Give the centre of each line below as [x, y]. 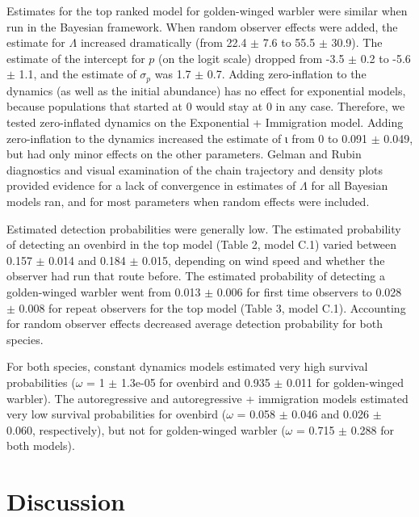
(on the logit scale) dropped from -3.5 [251, 58]
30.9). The [357, 42]
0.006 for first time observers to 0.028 [309, 291]
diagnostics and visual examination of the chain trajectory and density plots [195, 169]
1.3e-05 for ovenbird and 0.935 [195, 382]
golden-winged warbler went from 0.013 [104, 291]
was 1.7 [173, 74]
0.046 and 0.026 [330, 414]
